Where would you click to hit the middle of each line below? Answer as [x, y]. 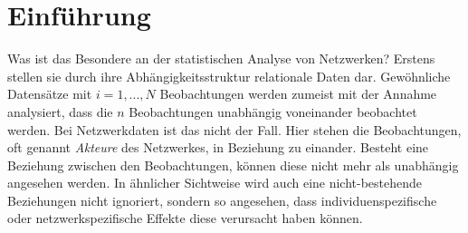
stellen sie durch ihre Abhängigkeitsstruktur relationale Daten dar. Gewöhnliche [229, 76]
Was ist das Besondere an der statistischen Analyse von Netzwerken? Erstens [221, 58]
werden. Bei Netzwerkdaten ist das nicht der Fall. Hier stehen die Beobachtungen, [234, 129]
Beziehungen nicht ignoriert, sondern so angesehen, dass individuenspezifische [222, 200]
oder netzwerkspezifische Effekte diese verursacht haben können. [185, 218]
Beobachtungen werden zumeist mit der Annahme [298, 94]
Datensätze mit [50, 94]
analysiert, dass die [60, 111]
